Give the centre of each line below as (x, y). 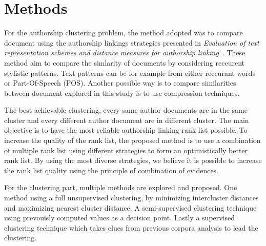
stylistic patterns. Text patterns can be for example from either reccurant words (130, 73)
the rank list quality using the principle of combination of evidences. (111, 170)
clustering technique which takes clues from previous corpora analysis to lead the (131, 227)
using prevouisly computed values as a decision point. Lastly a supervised (120, 218)
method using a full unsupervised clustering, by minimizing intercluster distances (131, 198)
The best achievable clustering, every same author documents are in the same (126, 110)
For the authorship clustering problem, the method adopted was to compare (124, 33)
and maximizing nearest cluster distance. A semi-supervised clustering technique (130, 207)
